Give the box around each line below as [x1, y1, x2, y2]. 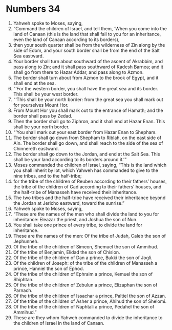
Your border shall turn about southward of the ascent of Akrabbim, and [13, 58, 163, 64]
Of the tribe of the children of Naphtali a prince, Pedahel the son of [13, 303, 155, 309]
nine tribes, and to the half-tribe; [13, 172, 82, 179]
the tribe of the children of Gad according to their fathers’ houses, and [13, 183, 162, 190]
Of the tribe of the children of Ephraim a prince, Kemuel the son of [13, 270, 153, 277]
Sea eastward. [13, 52, 44, 59]
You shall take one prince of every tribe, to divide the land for [13, 222, 143, 228]
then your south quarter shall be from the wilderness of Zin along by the [13, 42, 165, 48]
